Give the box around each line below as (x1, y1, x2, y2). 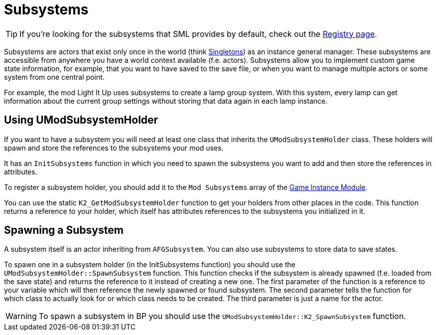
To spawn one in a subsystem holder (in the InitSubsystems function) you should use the (4, 260, 295, 269)
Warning (5, 311, 37, 322)
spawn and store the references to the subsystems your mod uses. (4, 143, 224, 152)
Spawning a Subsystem (4, 224, 124, 237)
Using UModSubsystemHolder (4, 114, 158, 127)
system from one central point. (4, 72, 105, 81)
